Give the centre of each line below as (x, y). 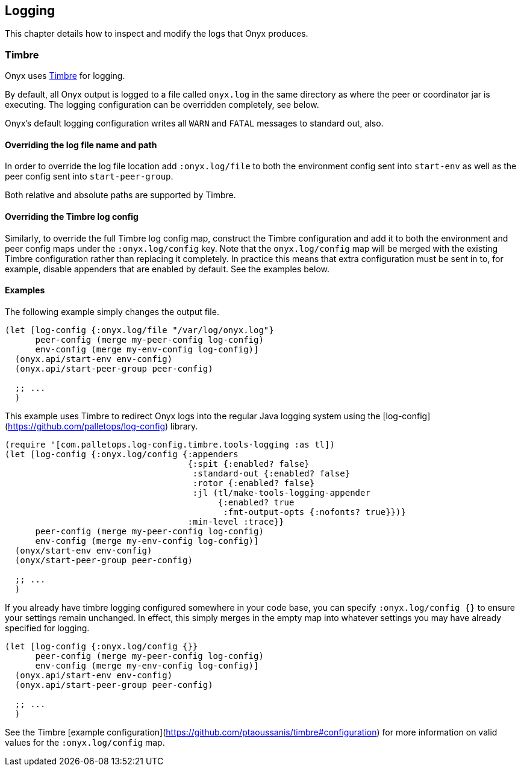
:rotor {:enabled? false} (254, 483)
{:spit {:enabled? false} (248, 464)
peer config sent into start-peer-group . (89, 176)
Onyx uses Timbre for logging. (65, 76)
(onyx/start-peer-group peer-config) (104, 560)
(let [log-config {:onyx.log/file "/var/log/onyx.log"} (139, 330)
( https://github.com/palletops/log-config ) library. (101, 426)
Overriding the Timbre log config (72, 217)
